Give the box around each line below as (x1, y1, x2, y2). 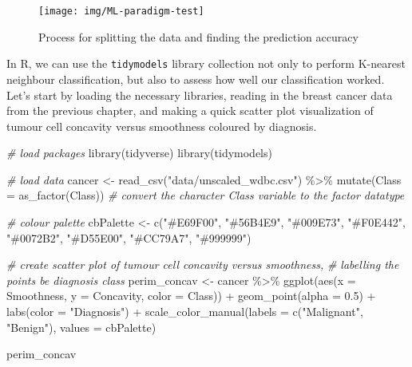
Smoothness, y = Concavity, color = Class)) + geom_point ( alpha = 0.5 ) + (6, 287, 376, 304)
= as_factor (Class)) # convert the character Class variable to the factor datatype (6, 187, 405, 203)
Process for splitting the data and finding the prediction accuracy (38, 28, 359, 45)
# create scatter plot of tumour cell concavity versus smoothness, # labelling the (6, 256, 399, 273)
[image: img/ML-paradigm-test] (38, 6, 204, 17)
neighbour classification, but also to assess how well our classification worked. (6, 70, 385, 87)
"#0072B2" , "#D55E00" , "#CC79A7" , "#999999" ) (6, 229, 252, 246)
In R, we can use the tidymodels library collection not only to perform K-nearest (6, 55, 406, 72)
